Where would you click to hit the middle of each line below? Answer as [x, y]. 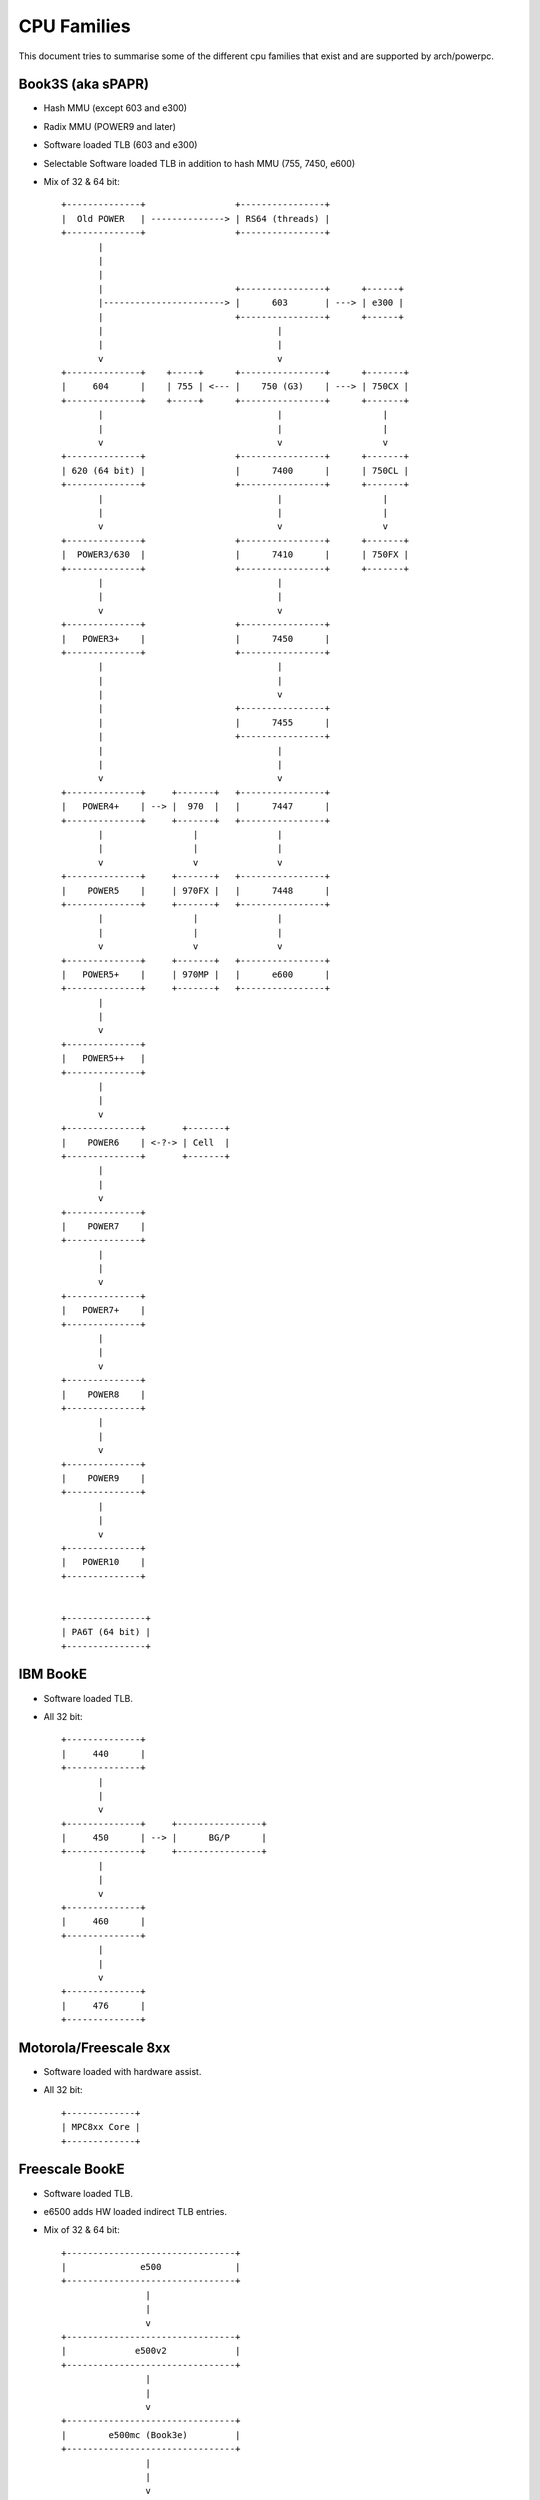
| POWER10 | [103, 1562]
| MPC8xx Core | [101, 2127]
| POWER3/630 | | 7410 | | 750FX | [235, 554]
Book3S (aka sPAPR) [84, 84]
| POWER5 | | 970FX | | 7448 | [195, 890]
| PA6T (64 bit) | [106, 1632]
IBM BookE [52, 1674]
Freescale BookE [71, 2169]
